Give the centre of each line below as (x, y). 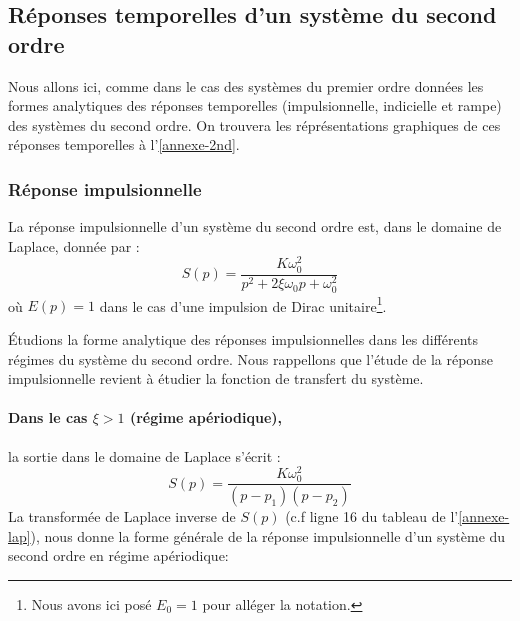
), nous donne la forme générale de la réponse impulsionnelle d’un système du (268, 535)
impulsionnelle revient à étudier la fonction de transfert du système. (216, 378)
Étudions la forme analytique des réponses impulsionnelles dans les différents (243, 338)
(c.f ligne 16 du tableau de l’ (372, 516)
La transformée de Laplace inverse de (122, 516)
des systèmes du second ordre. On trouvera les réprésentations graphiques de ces (254, 124)
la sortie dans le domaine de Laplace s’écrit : (144, 455)
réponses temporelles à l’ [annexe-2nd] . (124, 144)
